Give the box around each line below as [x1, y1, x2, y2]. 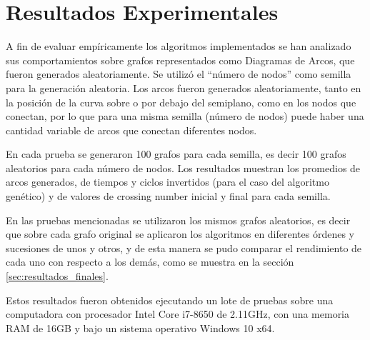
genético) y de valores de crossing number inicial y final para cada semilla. [6, 189, 331, 204]
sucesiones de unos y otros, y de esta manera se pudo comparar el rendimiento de [6, 240, 362, 255]
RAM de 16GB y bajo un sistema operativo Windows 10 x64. [6, 320, 275, 335]
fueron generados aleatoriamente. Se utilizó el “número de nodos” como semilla [6, 66, 351, 81]
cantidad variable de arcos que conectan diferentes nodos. [6, 122, 257, 137]
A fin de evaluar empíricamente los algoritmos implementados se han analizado [6, 39, 351, 54]
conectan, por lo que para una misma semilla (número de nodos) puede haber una [6, 109, 364, 124]
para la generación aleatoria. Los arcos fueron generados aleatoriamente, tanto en [6, 80, 361, 95]
